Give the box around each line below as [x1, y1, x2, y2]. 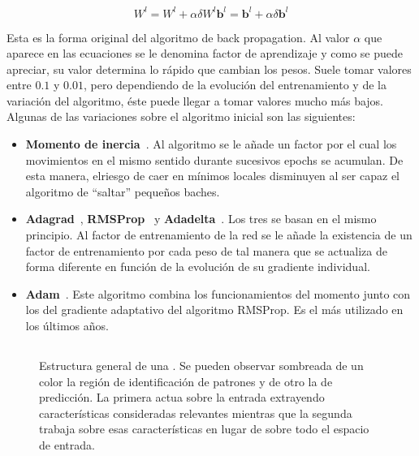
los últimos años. [25, 317, 109, 333]
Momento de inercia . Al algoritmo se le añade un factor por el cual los [25, 136, 397, 153]
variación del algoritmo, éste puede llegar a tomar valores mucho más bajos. [6, 92, 384, 109]
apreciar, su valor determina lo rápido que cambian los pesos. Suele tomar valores [6, 60, 412, 77]
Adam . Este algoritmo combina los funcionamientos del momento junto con [25, 285, 411, 302]
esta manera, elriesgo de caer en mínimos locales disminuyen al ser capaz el [25, 167, 400, 184]
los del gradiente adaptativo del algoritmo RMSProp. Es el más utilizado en [25, 301, 404, 318]
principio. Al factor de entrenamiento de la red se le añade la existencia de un [25, 226, 413, 243]
